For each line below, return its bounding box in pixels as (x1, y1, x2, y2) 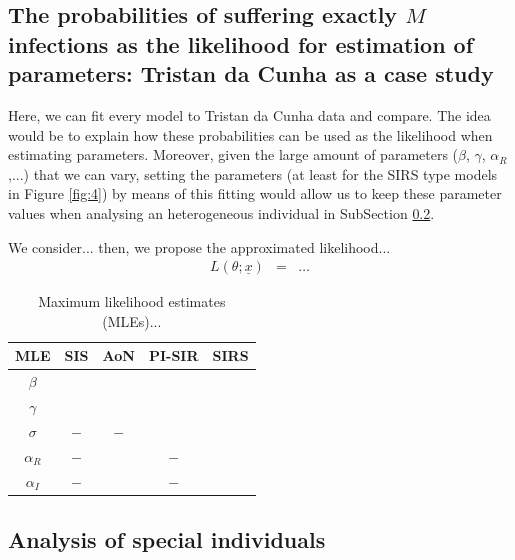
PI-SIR (148, 345, 199, 366)
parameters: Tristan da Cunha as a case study (8, 58, 494, 89)
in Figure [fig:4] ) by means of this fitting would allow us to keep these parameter (8, 183, 502, 204)
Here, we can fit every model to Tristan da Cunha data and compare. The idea (8, 104, 491, 125)
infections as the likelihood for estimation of (8, 28, 474, 59)
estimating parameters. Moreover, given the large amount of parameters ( (8, 144, 459, 165)
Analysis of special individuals (8, 524, 326, 555)
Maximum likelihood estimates (38, 291, 226, 312)
